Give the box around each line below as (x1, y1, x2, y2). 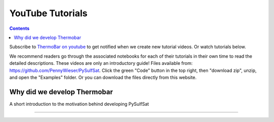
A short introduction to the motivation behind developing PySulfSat (9, 101, 149, 107)
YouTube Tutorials (9, 8, 88, 19)
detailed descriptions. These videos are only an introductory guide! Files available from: (9, 60, 193, 66)
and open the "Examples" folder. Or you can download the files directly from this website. (9, 74, 197, 80)
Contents (9, 25, 30, 31)
